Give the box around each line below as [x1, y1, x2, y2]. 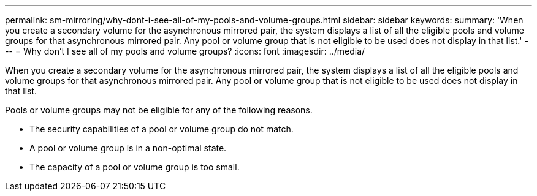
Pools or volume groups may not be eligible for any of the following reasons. [5, 105, 313, 115]
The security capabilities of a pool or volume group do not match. [29, 124, 294, 134]
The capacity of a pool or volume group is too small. [29, 162, 240, 172]
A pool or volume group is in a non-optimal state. [29, 143, 227, 153]
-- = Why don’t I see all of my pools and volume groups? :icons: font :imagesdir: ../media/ [5, 46, 365, 56]
